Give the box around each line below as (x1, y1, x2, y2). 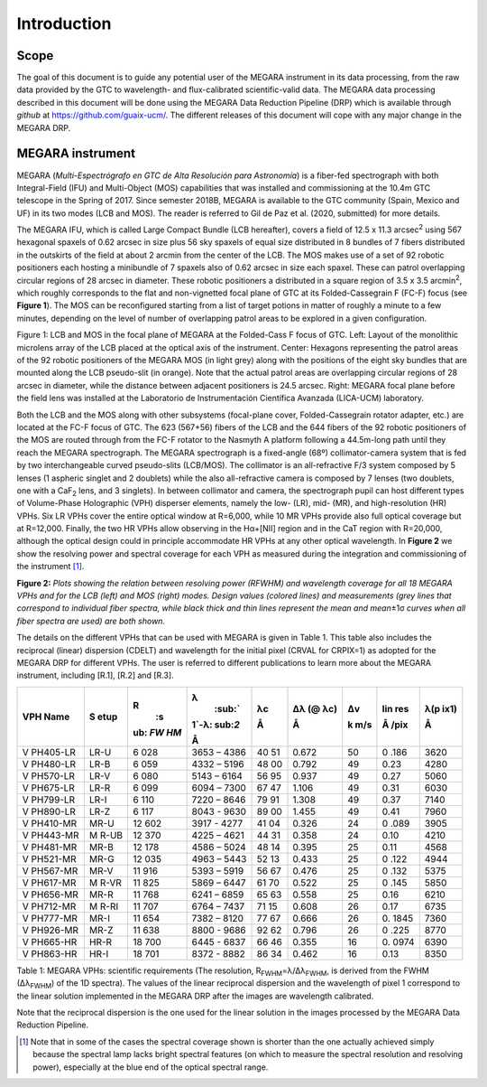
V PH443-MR (22, 829, 80, 841)
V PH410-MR (22, 817, 78, 829)
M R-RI (88, 900, 119, 913)
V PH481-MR (22, 840, 78, 853)
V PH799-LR (22, 793, 76, 806)
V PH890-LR (22, 805, 76, 818)
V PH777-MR (22, 912, 78, 924)
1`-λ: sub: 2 (191, 718, 240, 731)
